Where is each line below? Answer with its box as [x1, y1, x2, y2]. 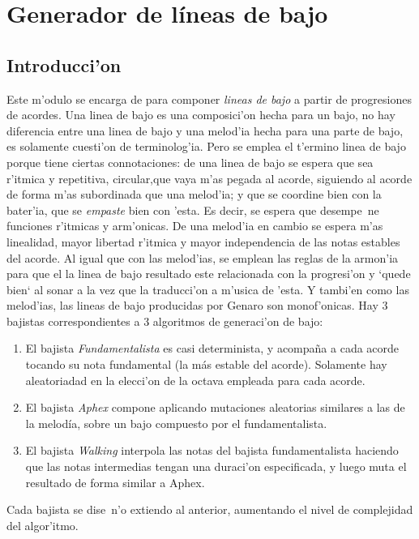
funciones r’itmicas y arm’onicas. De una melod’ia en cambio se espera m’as [6, 217, 383, 234]
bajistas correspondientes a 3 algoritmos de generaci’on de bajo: [6, 312, 323, 329]
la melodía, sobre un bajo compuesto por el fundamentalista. [25, 414, 327, 431]
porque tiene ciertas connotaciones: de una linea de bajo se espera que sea [6, 153, 374, 170]
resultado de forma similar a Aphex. [25, 473, 205, 490]
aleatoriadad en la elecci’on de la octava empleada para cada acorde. [25, 371, 366, 388]
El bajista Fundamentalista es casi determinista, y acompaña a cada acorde [25, 340, 400, 357]
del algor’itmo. [6, 516, 79, 533]
